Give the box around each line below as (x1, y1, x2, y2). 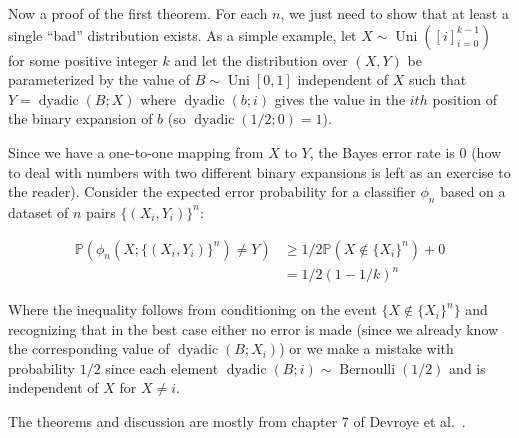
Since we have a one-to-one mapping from (8, 141, 264, 162)
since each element (105, 357, 219, 378)
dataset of (8, 201, 69, 222)
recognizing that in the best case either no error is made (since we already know (8, 318, 499, 339)
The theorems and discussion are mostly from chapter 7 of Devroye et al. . (8, 411, 466, 432)
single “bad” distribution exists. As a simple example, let (8, 24, 357, 45)
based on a (440, 181, 506, 202)
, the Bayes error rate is (309, 141, 455, 162)
